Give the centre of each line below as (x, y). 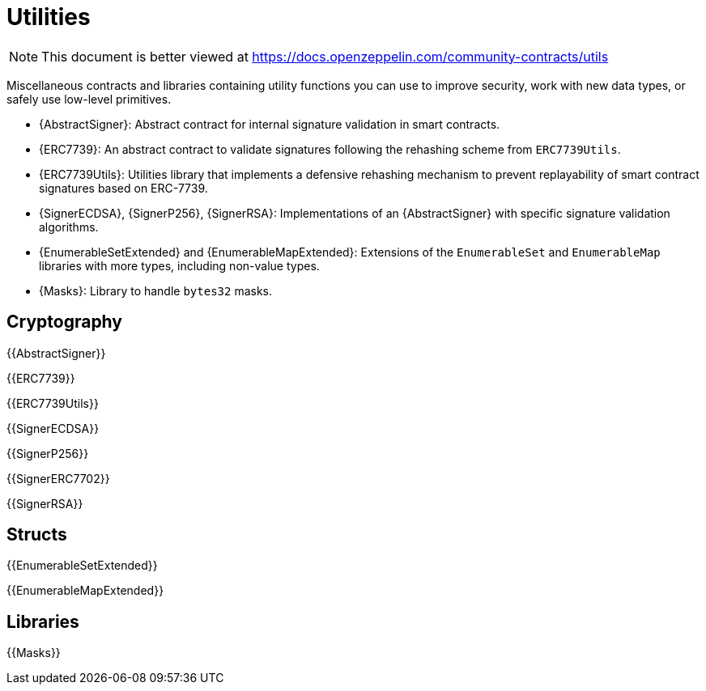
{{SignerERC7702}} (58, 478)
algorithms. (69, 227)
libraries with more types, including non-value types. (179, 265)
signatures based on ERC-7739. (123, 188)
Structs (37, 535)
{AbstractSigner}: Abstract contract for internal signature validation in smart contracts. (270, 124)
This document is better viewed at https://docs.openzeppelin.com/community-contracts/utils (325, 56)
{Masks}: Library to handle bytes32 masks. (156, 290)
